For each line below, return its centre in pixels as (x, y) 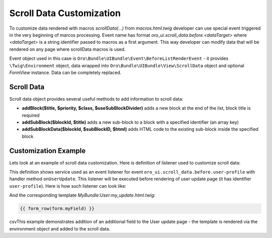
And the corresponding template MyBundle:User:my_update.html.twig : (82, 195)
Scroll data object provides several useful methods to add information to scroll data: (96, 99)
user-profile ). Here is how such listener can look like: (68, 186)
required (31, 115)
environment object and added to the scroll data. (60, 228)
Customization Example (47, 151)
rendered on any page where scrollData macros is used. (67, 49)
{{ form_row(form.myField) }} (57, 209)
